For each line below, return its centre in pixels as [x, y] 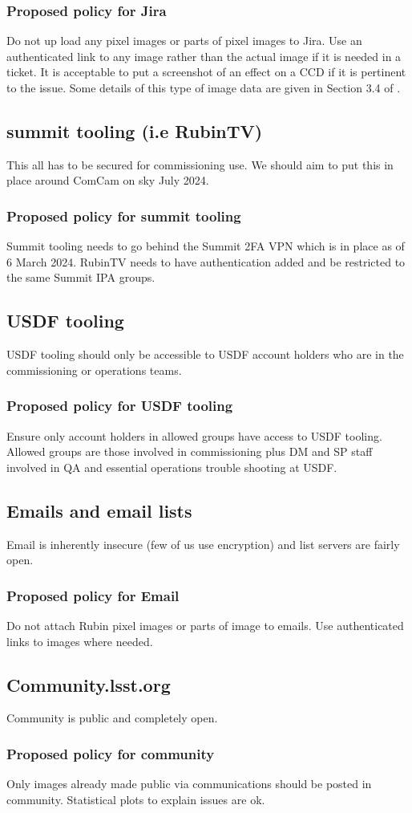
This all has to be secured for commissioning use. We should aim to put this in [200, 164]
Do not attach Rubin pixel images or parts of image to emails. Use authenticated [205, 625]
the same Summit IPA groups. [81, 277]
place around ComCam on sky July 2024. [108, 180]
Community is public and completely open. [112, 718]
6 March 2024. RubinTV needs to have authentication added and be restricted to [206, 261]
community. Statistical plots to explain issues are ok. [136, 799]
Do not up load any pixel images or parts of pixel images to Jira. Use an [184, 41]
